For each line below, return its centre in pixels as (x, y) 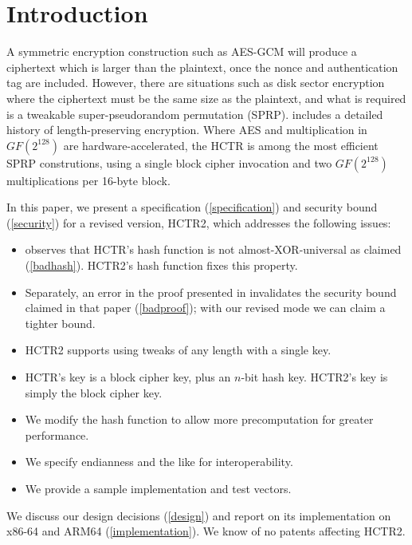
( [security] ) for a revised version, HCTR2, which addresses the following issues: (199, 222)
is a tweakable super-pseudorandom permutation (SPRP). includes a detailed (195, 114)
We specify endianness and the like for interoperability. (159, 462)
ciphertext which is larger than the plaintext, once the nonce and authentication (202, 67)
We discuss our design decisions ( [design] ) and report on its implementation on (199, 515)
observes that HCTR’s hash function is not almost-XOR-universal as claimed (213, 249)
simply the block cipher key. (94, 392)
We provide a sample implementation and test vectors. (158, 488)
